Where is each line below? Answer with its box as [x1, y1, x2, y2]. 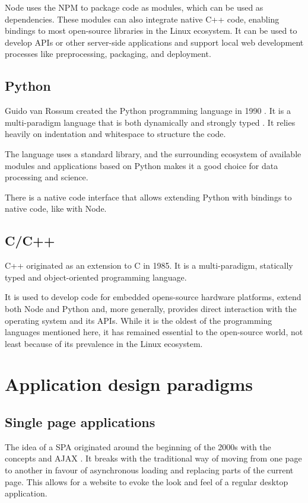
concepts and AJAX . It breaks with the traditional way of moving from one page [5, 452, 302, 464]
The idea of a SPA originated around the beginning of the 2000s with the [5, 440, 271, 453]
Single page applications [5, 413, 155, 431]
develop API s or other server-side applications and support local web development [5, 36, 304, 48]
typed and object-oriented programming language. [5, 270, 187, 283]
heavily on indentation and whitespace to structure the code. [5, 128, 226, 140]
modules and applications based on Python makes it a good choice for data [5, 159, 278, 171]
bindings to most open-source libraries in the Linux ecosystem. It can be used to [5, 24, 297, 37]
